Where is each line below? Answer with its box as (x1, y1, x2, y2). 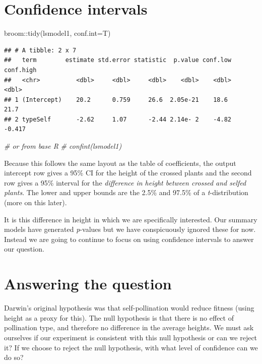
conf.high (4, 66, 37, 74)
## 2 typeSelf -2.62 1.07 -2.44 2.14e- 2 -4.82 (4, 115, 232, 123)
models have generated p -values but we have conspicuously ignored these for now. (4, 224, 256, 234)
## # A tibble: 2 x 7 (4, 46, 77, 54)
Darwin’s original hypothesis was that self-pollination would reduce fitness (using (4, 302, 254, 313)
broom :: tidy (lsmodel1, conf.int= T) (4, 28, 111, 38)
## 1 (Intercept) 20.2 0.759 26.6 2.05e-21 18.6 (4, 96, 228, 103)
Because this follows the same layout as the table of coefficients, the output (4, 157, 236, 168)
